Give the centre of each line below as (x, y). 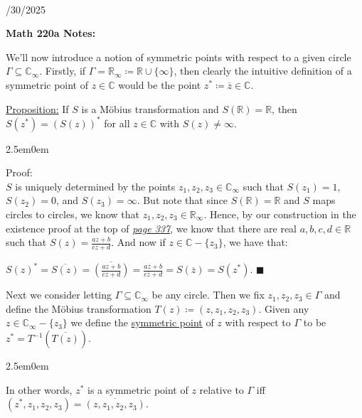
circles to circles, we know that (73, 214)
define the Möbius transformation (79, 308)
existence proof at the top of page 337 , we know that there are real (151, 228)
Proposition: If (37, 108)
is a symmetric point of (138, 389)
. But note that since (182, 200)
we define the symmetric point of (142, 322)
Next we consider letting (59, 295)
